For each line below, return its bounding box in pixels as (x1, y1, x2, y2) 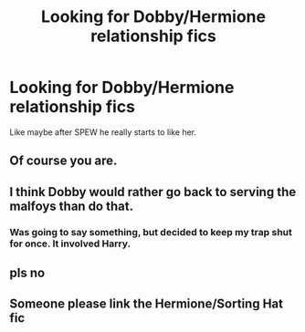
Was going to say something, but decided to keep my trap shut (9, 225, 292, 238)
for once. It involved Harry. (9, 237, 131, 250)
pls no (9, 265, 46, 281)
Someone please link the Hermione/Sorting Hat (9, 296, 283, 312)
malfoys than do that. (9, 198, 134, 213)
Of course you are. (9, 153, 118, 169)
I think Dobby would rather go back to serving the (9, 184, 297, 200)
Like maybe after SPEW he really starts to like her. (9, 126, 197, 138)
